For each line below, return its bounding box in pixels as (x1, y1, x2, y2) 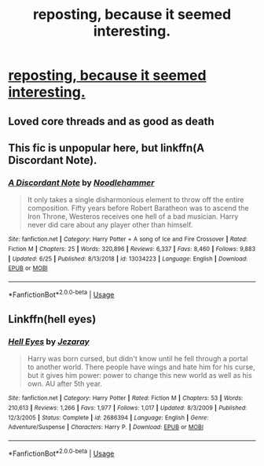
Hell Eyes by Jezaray (8, 336, 90, 347)
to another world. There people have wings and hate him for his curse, (27, 362, 255, 372)
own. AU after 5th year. (27, 379, 103, 389)
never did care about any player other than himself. (27, 220, 193, 230)
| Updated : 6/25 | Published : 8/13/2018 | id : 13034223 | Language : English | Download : (8, 254, 248, 263)
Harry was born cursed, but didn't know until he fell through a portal (27, 354, 248, 364)
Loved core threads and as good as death (8, 114, 214, 128)
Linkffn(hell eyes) (8, 313, 97, 326)
